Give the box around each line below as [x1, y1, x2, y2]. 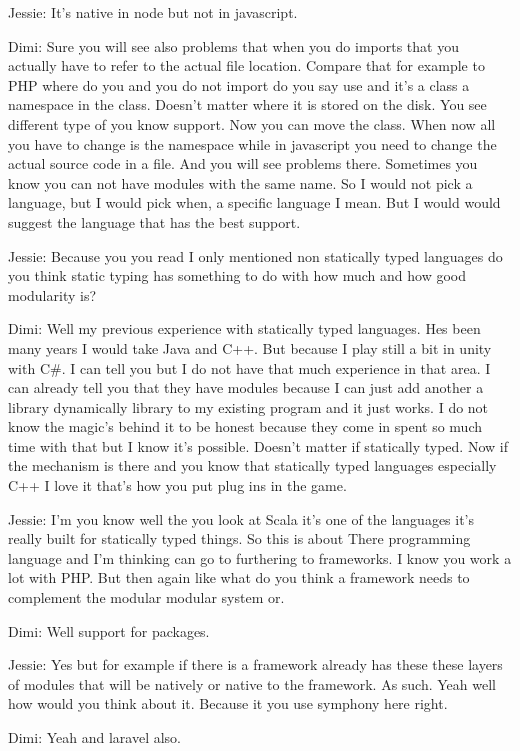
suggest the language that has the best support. [8, 211, 301, 232]
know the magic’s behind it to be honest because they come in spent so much [8, 416, 482, 437]
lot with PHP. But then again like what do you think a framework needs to [8, 567, 470, 588]
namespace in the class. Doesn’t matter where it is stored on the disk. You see [8, 94, 487, 115]
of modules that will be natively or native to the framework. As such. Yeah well [8, 673, 496, 694]
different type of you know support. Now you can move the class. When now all [8, 113, 496, 134]
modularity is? [8, 284, 97, 305]
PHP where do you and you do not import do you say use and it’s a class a [8, 74, 470, 95]
